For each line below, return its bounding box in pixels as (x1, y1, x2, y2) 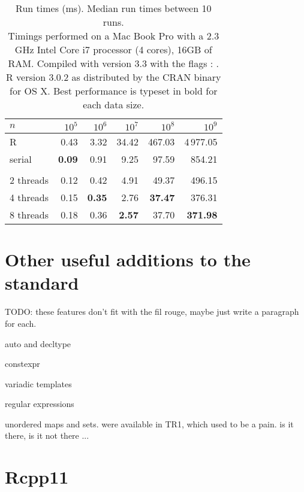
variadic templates (5, 377, 72, 390)
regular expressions (5, 397, 74, 410)
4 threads (10, 190, 49, 204)
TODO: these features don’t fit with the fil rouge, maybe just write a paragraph (5, 305, 299, 318)
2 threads (10, 173, 49, 187)
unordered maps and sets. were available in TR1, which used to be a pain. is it (5, 417, 294, 430)
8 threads (10, 208, 49, 221)
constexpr (5, 357, 40, 370)
